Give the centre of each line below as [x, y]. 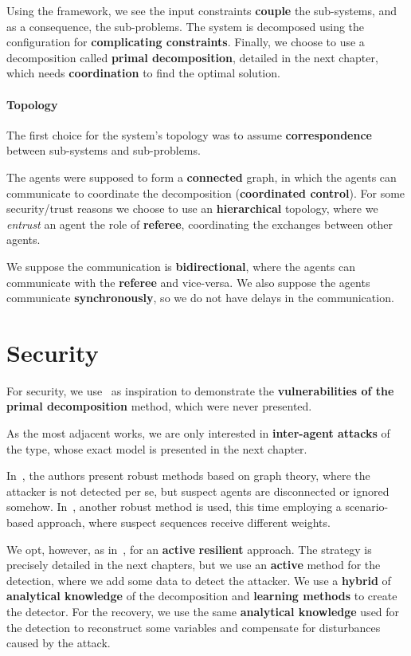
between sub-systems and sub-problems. [104, 150]
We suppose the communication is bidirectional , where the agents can [181, 266]
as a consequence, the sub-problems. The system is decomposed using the [186, 26]
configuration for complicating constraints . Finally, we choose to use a [186, 42]
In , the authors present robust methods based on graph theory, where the [188, 475]
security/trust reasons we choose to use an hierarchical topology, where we [192, 208]
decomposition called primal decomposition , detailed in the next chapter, [192, 57]
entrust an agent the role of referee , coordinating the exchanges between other [200, 224]
